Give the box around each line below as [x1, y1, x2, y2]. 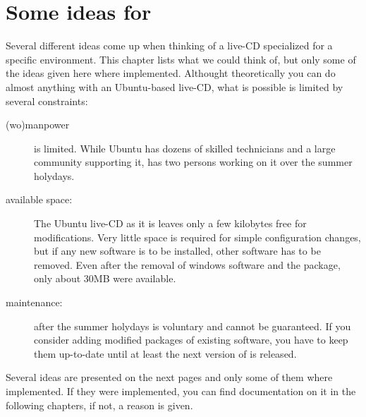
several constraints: [6, 93, 88, 108]
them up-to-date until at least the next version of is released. [34, 346, 297, 361]
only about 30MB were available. [34, 271, 176, 286]
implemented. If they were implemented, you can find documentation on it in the [6, 384, 356, 398]
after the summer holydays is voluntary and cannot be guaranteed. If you [34, 318, 351, 333]
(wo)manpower [6, 117, 70, 132]
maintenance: [6, 295, 63, 310]
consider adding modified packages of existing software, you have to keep [34, 332, 348, 347]
